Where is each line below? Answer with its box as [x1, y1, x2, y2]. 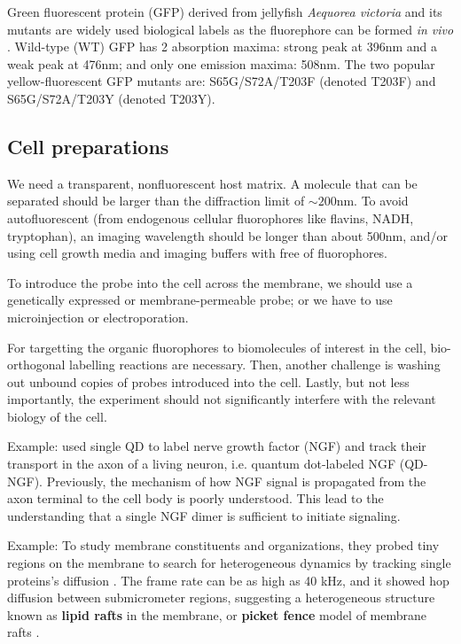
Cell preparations [7, 132, 169, 159]
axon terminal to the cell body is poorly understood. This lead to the [7, 489, 384, 508]
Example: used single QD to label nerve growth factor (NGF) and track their [7, 437, 426, 455]
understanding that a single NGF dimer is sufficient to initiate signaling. [7, 506, 401, 524]
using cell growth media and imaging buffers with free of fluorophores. [7, 244, 388, 262]
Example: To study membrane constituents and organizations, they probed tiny [7, 536, 440, 555]
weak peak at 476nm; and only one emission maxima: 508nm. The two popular [7, 54, 435, 73]
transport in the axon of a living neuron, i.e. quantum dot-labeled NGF [7, 454, 396, 473]
